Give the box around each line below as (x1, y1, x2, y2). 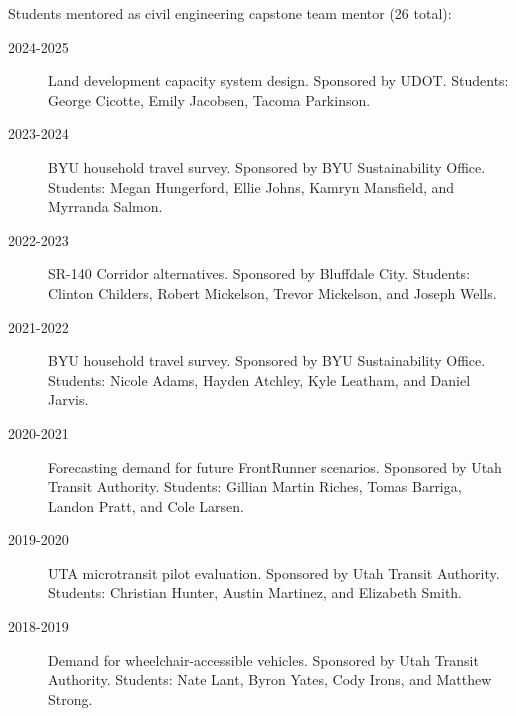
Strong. (48, 688, 93, 709)
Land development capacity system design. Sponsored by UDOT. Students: (48, 70, 509, 91)
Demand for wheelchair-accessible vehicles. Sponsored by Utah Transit (48, 649, 479, 670)
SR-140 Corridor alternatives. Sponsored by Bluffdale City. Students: (48, 263, 471, 284)
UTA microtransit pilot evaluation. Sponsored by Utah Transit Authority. (48, 562, 500, 583)
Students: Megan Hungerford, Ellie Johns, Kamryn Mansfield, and (48, 176, 455, 197)
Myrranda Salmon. (48, 196, 163, 217)
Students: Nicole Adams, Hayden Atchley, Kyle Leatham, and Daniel (48, 369, 471, 390)
